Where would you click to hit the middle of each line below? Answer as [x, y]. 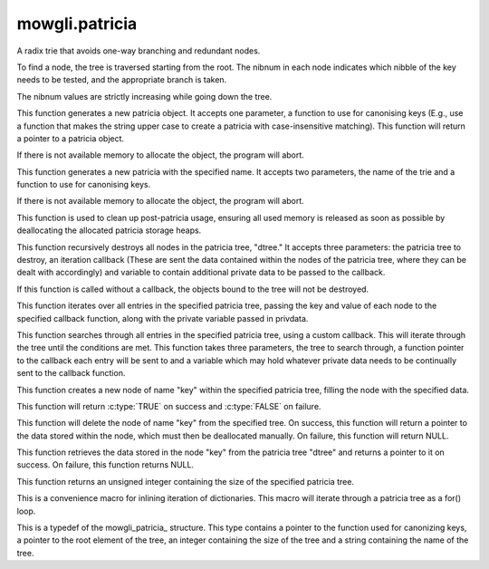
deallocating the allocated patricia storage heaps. [109, 230]
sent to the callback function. [71, 373]
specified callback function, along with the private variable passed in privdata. [163, 318]
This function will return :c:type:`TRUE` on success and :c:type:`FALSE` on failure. [169, 406]
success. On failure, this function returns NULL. [105, 465]
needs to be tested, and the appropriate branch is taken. [122, 80]
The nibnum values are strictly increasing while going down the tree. [144, 96]
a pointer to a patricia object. [71, 138]
